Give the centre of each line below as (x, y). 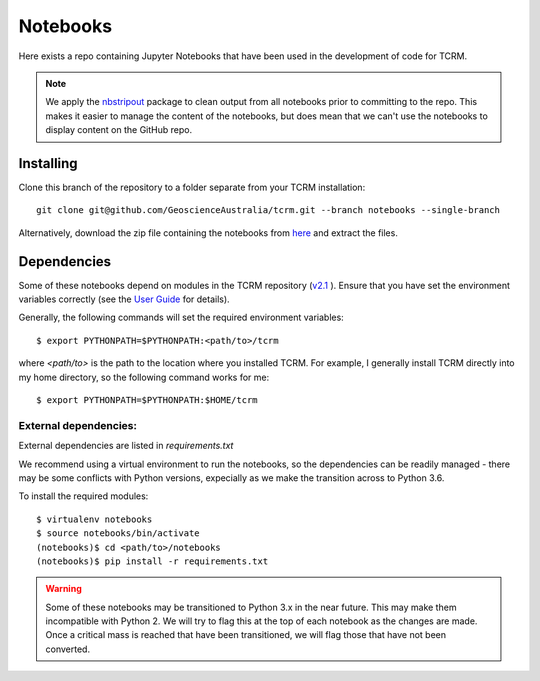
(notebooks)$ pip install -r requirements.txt (152, 561)
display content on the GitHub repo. (119, 130)
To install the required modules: (83, 496)
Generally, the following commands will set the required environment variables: (181, 317)
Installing (48, 163)
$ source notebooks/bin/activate (118, 533)
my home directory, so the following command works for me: (144, 377)
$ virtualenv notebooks (94, 519)
